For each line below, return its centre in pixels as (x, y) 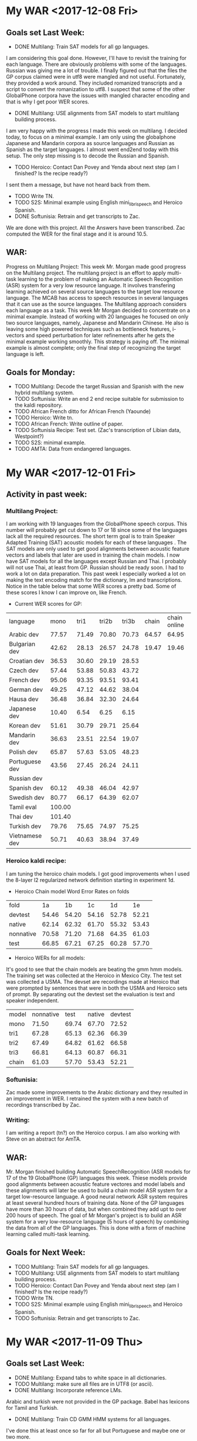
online (176, 625)
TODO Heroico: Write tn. (44, 418)
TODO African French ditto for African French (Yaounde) (83, 411)
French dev (25, 680)
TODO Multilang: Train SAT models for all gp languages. (82, 1266)
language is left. (26, 354)
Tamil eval (23, 807)
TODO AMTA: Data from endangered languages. (73, 449)
